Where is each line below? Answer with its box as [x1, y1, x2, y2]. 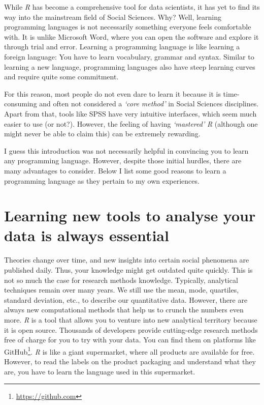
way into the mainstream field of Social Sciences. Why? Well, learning [4, 11, 222, 22]
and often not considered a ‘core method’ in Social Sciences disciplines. [39, 98, 259, 109]
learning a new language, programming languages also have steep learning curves [4, 61, 255, 72]
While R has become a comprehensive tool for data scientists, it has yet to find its [4, 2, 260, 12]
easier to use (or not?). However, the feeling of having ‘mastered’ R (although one [4, 118, 258, 129]
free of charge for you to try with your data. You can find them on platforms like [4, 334, 256, 345]
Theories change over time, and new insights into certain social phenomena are [4, 254, 249, 265]
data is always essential [4, 225, 169, 246]
